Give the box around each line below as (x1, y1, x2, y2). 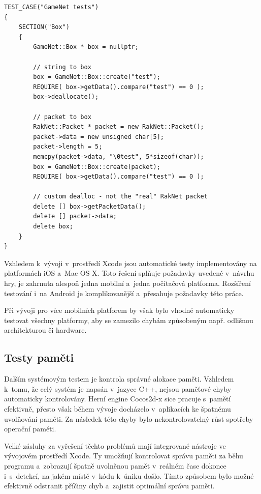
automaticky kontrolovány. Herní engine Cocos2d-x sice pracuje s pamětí (4, 393, 231, 404)
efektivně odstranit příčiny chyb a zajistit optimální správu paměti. (4, 480, 215, 491)
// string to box (33, 63, 91, 71)
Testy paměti (4, 350, 74, 365)
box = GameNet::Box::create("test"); (33, 73, 160, 81)
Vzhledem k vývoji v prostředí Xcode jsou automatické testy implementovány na (4, 257, 257, 268)
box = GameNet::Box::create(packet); (33, 163, 160, 170)
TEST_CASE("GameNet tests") (4, 4, 99, 11)
